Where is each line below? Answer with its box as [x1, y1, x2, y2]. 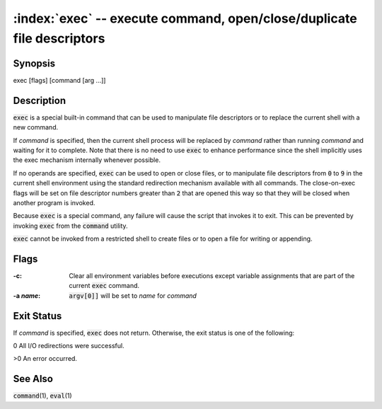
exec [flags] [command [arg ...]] [13, 76, 106, 84]
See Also [13, 373, 53, 385]
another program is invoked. [13, 198, 95, 207]
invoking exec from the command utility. [13, 221, 128, 230]
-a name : [13, 291, 41, 300]
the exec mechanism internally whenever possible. [13, 156, 161, 164]
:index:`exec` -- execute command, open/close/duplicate [13, 11, 357, 26]
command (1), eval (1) [13, 391, 72, 400]
